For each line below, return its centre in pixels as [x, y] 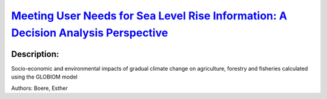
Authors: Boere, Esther [39, 88]
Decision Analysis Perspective [90, 33]
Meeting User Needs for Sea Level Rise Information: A [149, 16]
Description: [35, 54]
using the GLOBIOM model [45, 77]
